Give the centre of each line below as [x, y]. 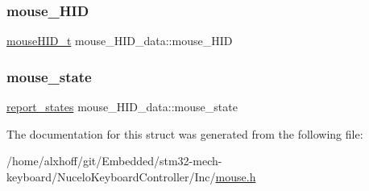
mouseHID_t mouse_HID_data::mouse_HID [120, 41]
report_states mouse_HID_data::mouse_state [122, 107]
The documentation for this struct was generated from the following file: [185, 133]
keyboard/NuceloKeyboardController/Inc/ [111, 176]
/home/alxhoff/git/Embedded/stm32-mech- [114, 161]
